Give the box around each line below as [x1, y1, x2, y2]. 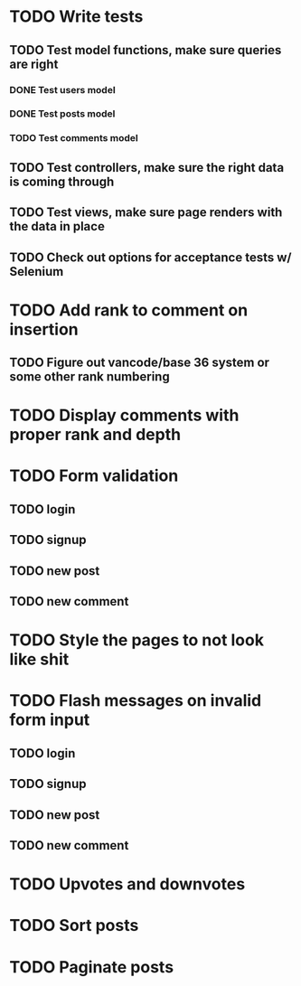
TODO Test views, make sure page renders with [9, 205, 283, 221]
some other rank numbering [9, 369, 170, 385]
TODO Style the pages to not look [9, 630, 265, 651]
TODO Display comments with [9, 405, 240, 426]
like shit [9, 649, 70, 670]
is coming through [9, 174, 115, 189]
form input [9, 709, 90, 730]
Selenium [9, 264, 64, 279]
